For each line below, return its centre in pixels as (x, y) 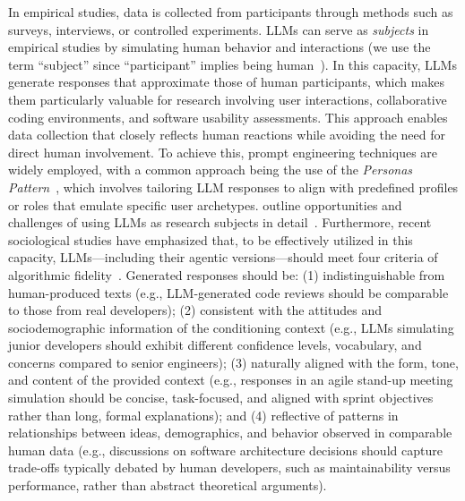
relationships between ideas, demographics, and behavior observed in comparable (230, 433)
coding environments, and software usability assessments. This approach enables (228, 117)
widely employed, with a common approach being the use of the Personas (211, 170)
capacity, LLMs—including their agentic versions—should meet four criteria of (223, 257)
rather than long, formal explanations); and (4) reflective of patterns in (203, 415)
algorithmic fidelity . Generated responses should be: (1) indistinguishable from (227, 274)
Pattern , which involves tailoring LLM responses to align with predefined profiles (233, 187)
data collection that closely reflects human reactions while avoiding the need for (227, 135)
